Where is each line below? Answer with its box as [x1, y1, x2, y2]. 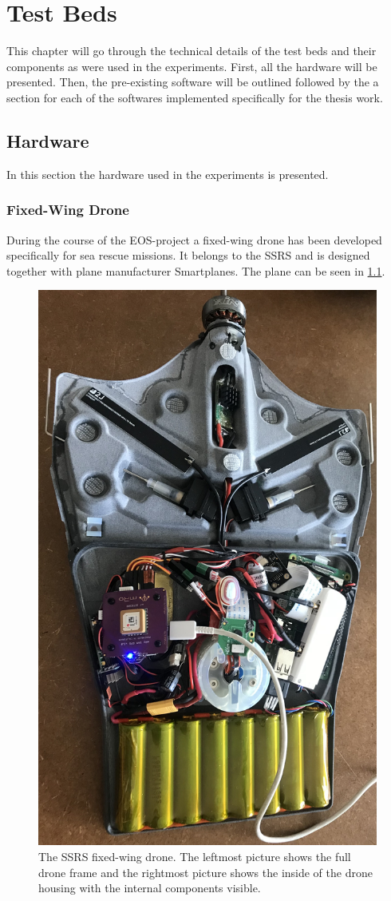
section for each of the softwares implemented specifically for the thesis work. [6, 89, 383, 105]
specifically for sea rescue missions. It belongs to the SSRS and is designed [6, 247, 370, 264]
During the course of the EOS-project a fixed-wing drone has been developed [6, 231, 382, 248]
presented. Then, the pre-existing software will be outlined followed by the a [6, 73, 379, 90]
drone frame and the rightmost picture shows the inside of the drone [38, 863, 373, 880]
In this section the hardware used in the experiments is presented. [6, 165, 329, 182]
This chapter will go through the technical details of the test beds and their [6, 42, 377, 59]
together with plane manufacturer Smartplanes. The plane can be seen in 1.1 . [6, 262, 385, 279]
